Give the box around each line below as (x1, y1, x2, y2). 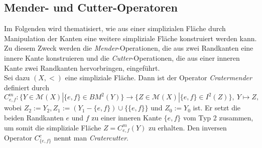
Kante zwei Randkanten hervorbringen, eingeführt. (4, 62, 160, 73)
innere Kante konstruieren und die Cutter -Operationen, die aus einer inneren (4, 52, 240, 63)
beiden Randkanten (4, 112, 64, 122)
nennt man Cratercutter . (54, 132, 128, 142)
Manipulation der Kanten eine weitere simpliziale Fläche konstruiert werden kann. (4, 33, 257, 43)
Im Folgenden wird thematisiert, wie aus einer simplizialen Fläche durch (4, 23, 226, 34)
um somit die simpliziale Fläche (4, 122, 101, 132)
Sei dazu (4, 72, 30, 83)
